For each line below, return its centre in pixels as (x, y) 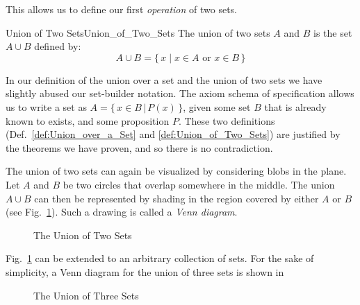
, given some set (217, 106)
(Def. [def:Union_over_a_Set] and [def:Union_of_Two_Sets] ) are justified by (173, 134)
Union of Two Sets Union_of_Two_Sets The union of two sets (138, 32)
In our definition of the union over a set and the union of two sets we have (164, 79)
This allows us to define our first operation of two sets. (121, 9)
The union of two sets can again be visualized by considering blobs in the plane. (176, 171)
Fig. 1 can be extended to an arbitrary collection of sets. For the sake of (160, 258)
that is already (295, 106)
